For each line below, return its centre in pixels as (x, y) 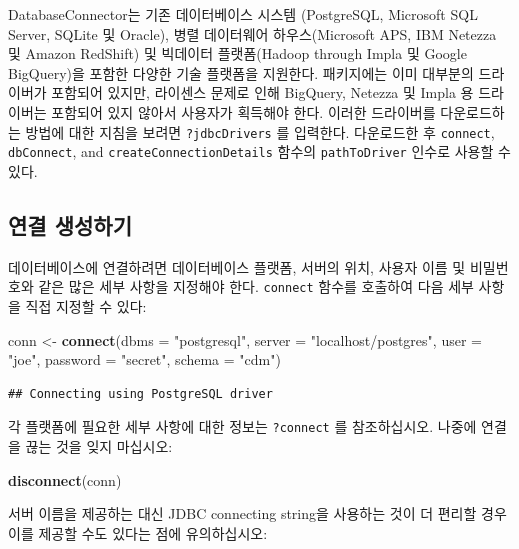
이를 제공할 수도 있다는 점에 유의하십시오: (138, 532)
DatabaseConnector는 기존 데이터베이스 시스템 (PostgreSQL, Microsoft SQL (243, 14)
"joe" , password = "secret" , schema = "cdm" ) (144, 359)
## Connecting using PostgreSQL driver (140, 393)
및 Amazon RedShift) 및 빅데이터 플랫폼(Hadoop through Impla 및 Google (237, 53)
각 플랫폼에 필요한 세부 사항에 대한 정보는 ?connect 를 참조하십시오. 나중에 (242, 426)
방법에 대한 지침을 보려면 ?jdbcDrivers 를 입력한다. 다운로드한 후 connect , (260, 131)
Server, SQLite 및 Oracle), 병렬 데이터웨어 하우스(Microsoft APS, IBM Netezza (252, 33)
